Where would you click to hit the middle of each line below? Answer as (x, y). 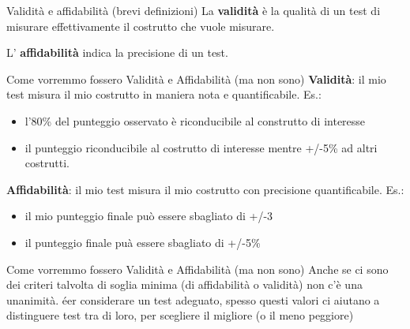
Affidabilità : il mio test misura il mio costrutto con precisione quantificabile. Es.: (205, 189)
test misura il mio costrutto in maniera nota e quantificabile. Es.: (164, 94)
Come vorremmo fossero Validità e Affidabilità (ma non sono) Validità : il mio (196, 79)
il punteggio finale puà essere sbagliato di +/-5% (143, 242)
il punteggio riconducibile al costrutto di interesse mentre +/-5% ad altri (201, 147)
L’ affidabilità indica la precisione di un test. (117, 52)
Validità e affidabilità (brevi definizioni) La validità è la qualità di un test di (194, 10)
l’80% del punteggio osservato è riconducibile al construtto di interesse (195, 120)
